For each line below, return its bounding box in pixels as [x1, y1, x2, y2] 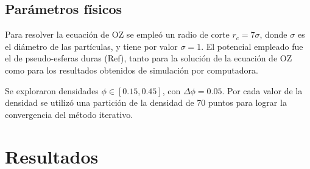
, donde [259, 28, 287, 41]
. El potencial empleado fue [201, 40, 303, 52]
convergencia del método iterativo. [5, 108, 133, 120]
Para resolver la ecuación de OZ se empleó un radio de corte [5, 28, 230, 41]
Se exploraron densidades [5, 84, 99, 97]
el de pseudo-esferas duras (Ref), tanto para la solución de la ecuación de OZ [5, 52, 292, 64]
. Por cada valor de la [222, 84, 303, 97]
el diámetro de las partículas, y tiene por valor [5, 40, 178, 52]
